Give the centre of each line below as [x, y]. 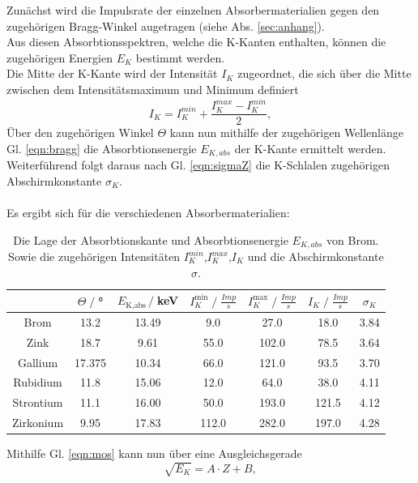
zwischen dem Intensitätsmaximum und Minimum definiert [153, 89]
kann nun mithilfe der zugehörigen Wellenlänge [287, 133]
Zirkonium [38, 423]
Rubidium [38, 382]
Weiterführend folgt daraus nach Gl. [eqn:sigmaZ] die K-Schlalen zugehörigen [198, 165]
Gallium [38, 362]
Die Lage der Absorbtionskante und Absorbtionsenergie [151, 239]
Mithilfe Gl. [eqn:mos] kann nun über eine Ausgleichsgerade [154, 453]
